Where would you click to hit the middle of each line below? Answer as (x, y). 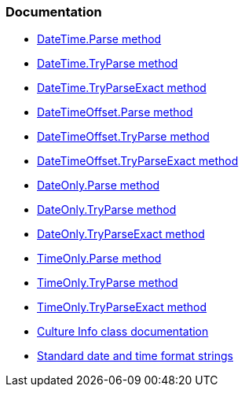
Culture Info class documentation (123, 332)
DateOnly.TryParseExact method (121, 234)
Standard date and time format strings (135, 356)
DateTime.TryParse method (108, 64)
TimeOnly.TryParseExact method (122, 307)
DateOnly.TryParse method (107, 210)
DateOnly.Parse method (99, 185)
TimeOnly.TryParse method (108, 283)
